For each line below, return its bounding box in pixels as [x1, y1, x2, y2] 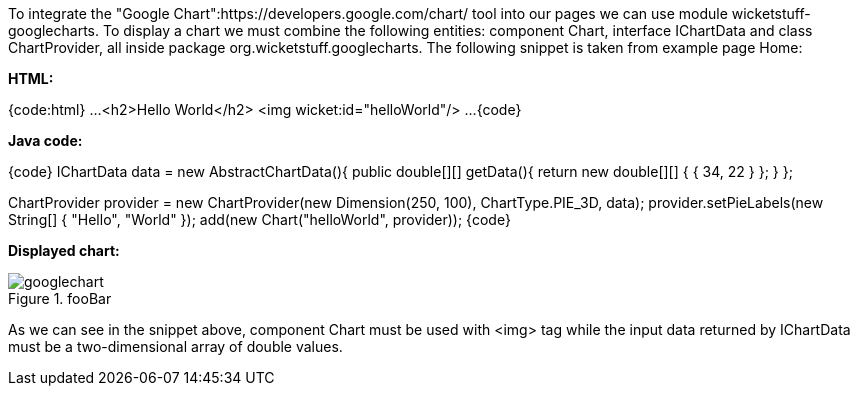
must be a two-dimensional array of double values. [8, 338, 343, 355]
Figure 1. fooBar [8, 290, 112, 307]
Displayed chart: [8, 242, 120, 259]
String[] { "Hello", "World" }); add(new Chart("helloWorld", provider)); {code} [8, 211, 511, 228]
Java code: [8, 132, 83, 149]
